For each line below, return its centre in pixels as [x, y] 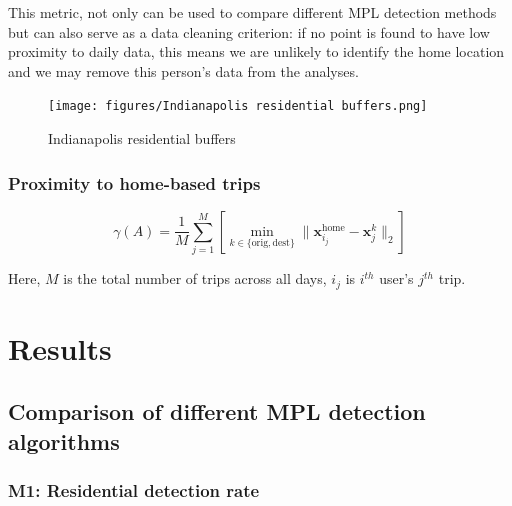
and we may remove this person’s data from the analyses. [183, 70]
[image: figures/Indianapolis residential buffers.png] [238, 106]
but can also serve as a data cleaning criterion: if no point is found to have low [249, 31]
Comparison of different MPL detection [217, 411]
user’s [396, 278]
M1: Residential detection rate [134, 490]
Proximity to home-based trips [134, 182]
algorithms [64, 440]
